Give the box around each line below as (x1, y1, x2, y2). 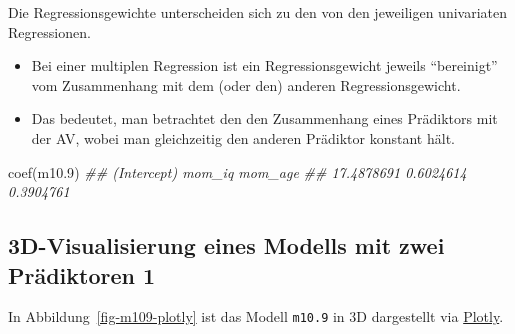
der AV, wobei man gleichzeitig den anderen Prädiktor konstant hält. (31, 127, 455, 148)
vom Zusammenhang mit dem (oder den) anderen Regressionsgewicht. (31, 74, 461, 95)
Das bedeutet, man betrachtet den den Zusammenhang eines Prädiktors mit (31, 108, 498, 129)
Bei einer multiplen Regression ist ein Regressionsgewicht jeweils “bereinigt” (31, 55, 498, 76)
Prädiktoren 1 (8, 259, 156, 290)
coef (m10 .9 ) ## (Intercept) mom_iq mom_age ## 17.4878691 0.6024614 (8, 161, 467, 182)
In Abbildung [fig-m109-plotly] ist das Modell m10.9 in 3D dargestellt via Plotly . (8, 306, 504, 327)
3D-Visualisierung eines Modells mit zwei (8, 230, 445, 261)
